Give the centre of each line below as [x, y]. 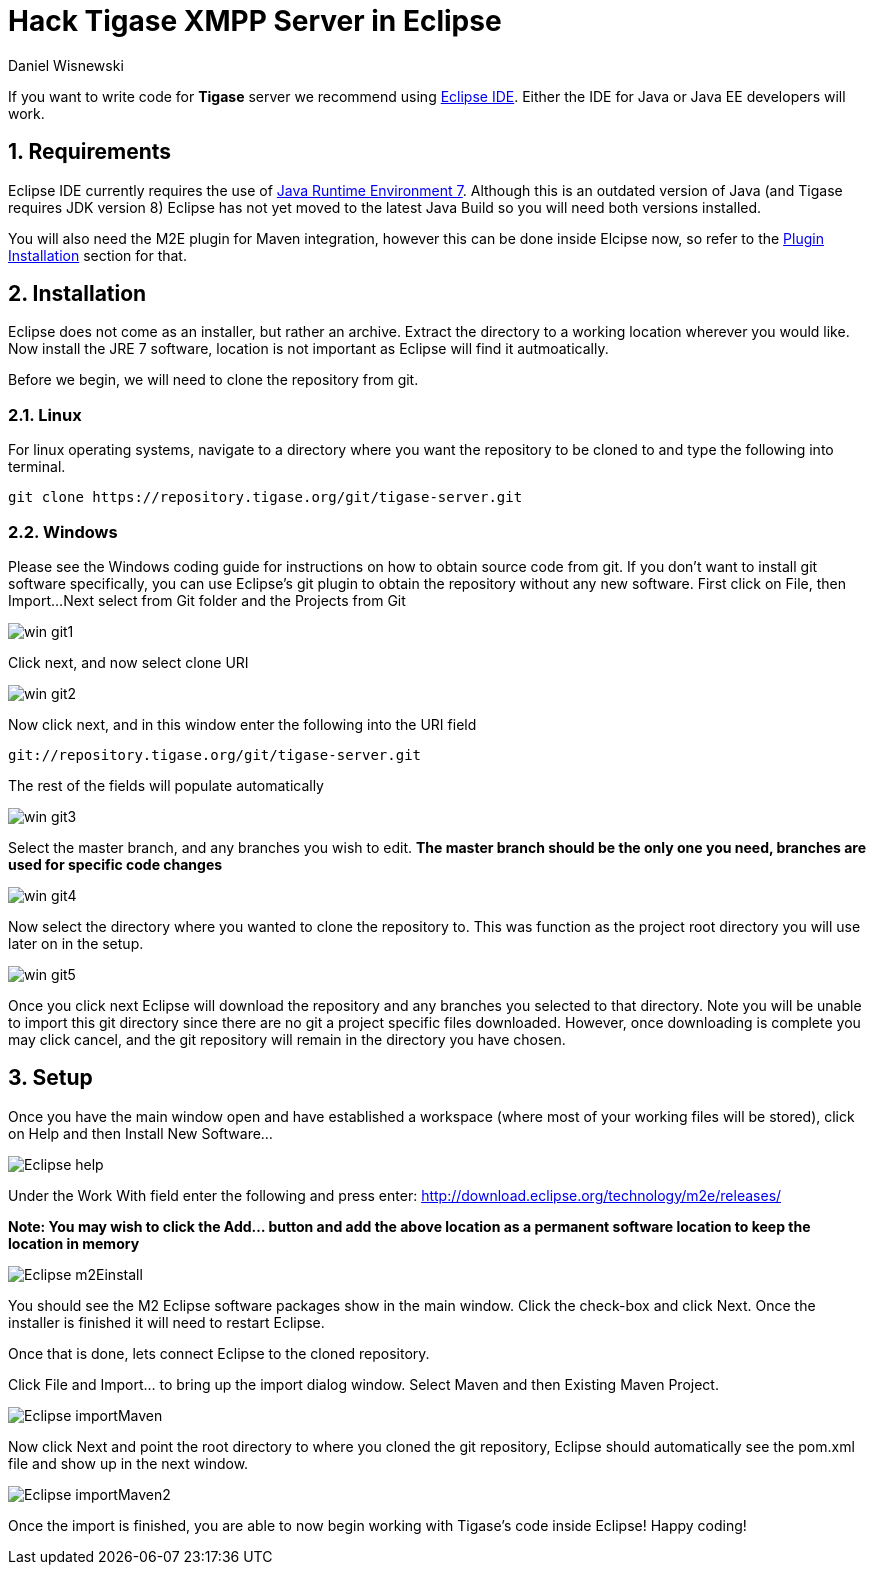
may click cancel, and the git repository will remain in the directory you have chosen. [287, 1039]
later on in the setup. [76, 943]
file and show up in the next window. [128, 1463]
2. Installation [77, 294]
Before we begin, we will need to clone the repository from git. [213, 380]
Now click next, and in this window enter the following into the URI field [242, 724]
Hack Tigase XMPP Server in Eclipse [255, 21]
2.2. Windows [63, 531]
